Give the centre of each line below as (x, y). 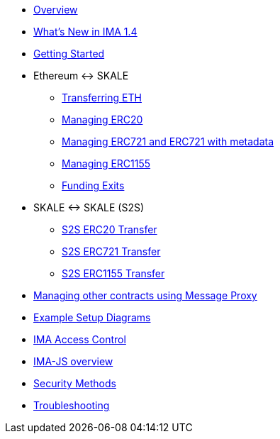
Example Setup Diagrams (92, 317)
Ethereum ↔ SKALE (81, 76)
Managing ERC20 (102, 120)
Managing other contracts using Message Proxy (145, 295)
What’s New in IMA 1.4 (85, 32)
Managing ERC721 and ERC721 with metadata (168, 141)
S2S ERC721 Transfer (111, 251)
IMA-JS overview (73, 361)
